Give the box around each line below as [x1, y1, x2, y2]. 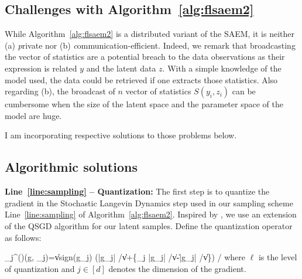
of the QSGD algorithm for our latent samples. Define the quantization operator [5, 219, 293, 232]
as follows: [5, 231, 42, 243]
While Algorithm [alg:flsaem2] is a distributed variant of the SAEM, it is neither [5, 28, 295, 40]
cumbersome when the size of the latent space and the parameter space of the [5, 98, 283, 110]
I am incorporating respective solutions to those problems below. [5, 129, 237, 141]
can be [232, 85, 256, 97]
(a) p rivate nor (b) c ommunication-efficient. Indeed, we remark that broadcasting [5, 39, 296, 51]
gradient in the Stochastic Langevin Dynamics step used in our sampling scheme [5, 196, 293, 209]
